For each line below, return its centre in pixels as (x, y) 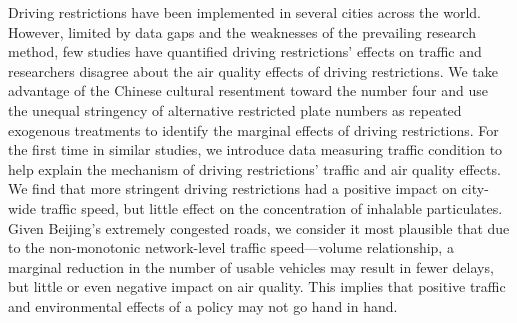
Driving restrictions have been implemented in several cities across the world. (244, 12)
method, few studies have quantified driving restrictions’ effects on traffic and (245, 51)
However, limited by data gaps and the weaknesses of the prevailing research (242, 31)
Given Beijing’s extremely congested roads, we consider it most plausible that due (259, 227)
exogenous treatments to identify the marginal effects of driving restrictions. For (253, 129)
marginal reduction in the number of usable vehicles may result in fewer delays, (251, 266)
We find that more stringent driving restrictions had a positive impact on (232, 188)
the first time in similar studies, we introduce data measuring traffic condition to (255, 149)
